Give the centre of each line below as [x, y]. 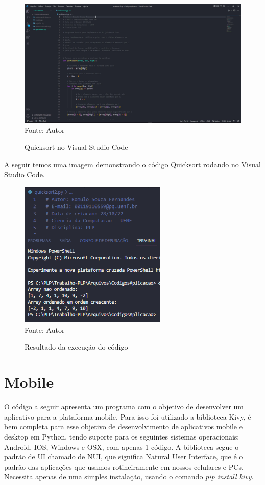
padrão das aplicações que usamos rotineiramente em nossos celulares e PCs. [124, 466]
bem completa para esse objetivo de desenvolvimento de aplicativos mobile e [123, 426]
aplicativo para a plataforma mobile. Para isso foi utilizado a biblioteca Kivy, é [128, 416]
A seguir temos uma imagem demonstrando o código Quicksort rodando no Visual [132, 164]
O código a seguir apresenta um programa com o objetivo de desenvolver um [124, 407]
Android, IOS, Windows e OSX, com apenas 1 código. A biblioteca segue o [122, 446]
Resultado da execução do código [76, 347]
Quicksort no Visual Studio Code [76, 147]
